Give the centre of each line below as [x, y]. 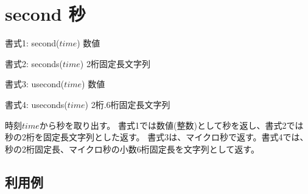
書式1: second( [32, 43]
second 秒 [45, 14]
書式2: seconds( [34, 63]
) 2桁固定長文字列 [115, 63]
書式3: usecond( [35, 84]
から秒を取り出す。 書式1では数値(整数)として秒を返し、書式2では [171, 125]
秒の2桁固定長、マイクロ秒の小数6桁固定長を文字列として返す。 [132, 149]
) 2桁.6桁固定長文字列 [128, 104]
